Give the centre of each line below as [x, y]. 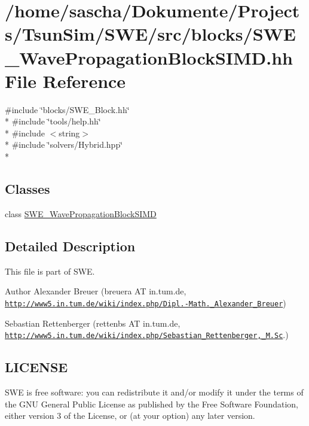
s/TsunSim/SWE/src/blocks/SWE [151, 34]
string [69, 133]
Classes [27, 189]
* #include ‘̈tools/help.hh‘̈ [53, 121]
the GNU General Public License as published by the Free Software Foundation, [152, 404]
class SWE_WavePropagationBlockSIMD [81, 213]
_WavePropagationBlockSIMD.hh [149, 57]
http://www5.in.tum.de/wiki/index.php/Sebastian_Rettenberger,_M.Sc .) [147, 335]
